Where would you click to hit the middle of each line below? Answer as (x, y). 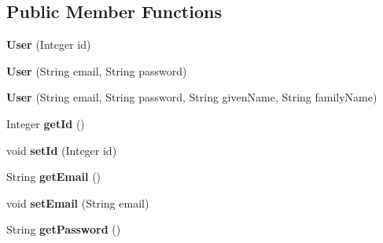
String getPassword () (64, 229)
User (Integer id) (49, 44)
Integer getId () (46, 123)
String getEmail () (54, 177)
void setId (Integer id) (62, 150)
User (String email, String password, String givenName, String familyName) (192, 97)
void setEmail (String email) (78, 202)
